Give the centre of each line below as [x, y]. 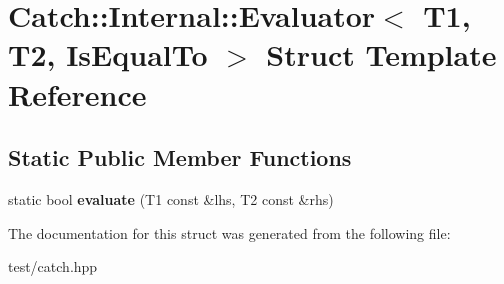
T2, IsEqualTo [108, 54]
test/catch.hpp [53, 266]
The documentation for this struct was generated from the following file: [229, 232]
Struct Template [381, 54]
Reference [77, 93]
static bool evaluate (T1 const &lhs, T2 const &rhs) [171, 198]
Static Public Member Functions [180, 157]
